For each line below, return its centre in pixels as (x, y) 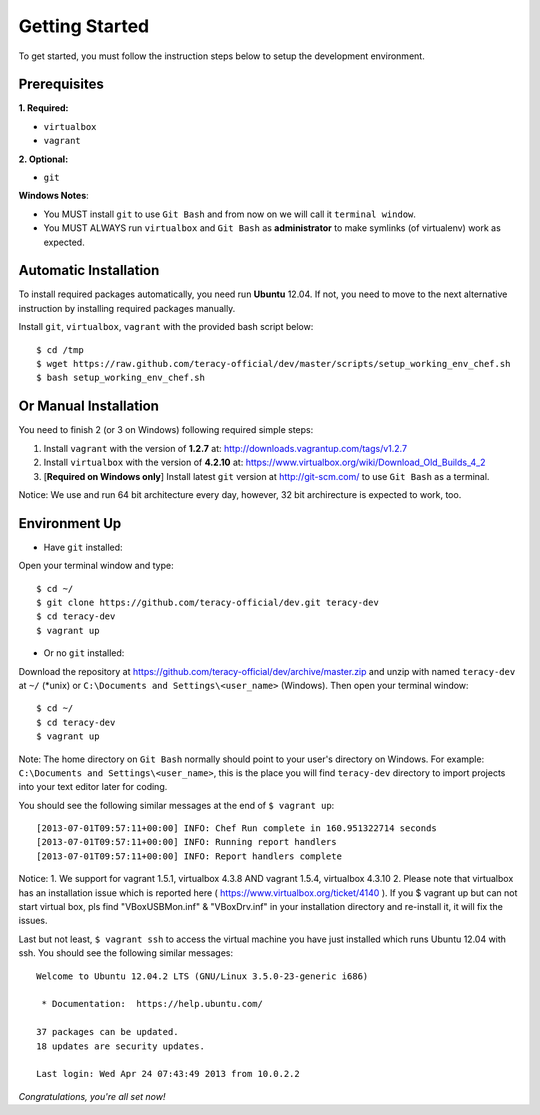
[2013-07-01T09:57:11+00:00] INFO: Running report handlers (186, 842)
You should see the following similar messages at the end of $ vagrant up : (176, 805)
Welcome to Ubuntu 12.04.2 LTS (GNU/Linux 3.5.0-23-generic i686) (202, 976)
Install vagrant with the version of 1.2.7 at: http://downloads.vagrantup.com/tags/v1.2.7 (225, 448)
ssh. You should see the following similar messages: (126, 953)
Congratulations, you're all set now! (92, 1096)
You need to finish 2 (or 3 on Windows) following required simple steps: (166, 430)
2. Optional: (43, 159)
